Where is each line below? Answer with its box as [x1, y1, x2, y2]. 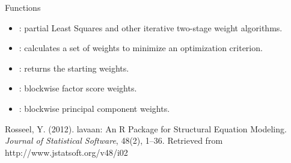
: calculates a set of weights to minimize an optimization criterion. [19, 42, 263, 54]
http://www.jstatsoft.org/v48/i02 [5, 146, 128, 158]
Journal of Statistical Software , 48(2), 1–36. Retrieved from [5, 134, 223, 147]
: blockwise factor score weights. [19, 82, 137, 94]
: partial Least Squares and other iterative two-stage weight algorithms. [19, 21, 283, 34]
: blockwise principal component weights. [19, 102, 170, 114]
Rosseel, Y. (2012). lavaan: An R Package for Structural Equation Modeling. [5, 122, 287, 135]
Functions [5, 1, 41, 13]
